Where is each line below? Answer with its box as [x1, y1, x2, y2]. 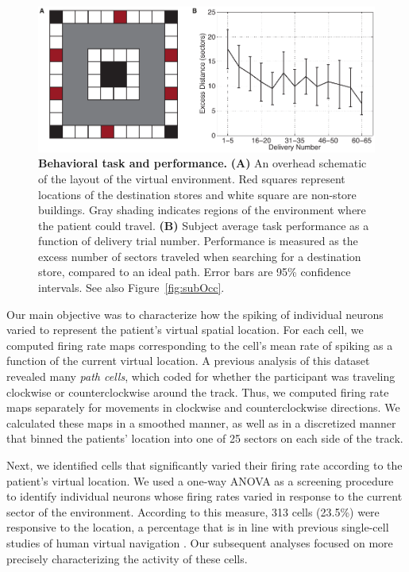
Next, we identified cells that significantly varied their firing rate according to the [6, 457, 403, 474]
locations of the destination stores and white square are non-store [38, 186, 357, 202]
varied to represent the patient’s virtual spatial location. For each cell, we [6, 321, 364, 338]
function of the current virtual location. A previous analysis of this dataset [6, 352, 370, 369]
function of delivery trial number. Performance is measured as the [38, 232, 358, 249]
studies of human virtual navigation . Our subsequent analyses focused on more [6, 534, 393, 551]
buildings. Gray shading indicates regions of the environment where [38, 202, 366, 218]
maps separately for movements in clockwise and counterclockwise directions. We [6, 399, 400, 416]
